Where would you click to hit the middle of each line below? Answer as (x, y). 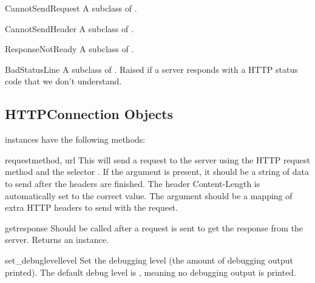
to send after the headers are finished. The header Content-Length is (133, 183)
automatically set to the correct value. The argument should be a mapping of (149, 195)
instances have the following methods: (75, 139)
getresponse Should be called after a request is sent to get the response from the (154, 227)
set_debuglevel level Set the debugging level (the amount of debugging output (149, 260)
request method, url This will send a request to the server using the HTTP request (158, 159)
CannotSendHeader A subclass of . (69, 28)
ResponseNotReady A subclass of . (69, 49)
